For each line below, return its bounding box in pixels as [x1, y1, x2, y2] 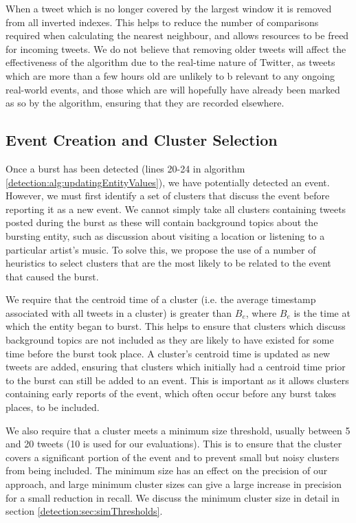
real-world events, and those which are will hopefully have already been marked [5, 82, 340, 96]
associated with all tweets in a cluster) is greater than [5, 305, 232, 320]
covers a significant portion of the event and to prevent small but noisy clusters [5, 449, 340, 464]
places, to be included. [5, 400, 100, 414]
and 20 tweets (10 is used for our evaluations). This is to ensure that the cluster [5, 436, 342, 451]
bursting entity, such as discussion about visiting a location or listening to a [5, 228, 325, 243]
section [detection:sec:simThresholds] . [5, 504, 163, 518]
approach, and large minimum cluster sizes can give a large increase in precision [5, 477, 342, 491]
